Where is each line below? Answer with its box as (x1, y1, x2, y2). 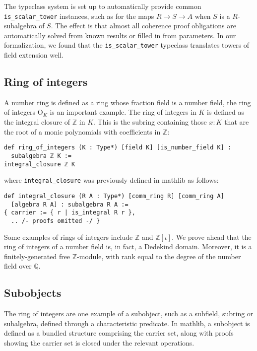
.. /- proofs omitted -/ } (11, 217, 100, 224)
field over (4, 261, 32, 271)
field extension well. (4, 50, 64, 60)
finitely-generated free (4, 251, 70, 261)
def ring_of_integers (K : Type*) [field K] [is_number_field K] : (4, 144, 232, 151)
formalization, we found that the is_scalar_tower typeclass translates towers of (4, 40, 250, 50)
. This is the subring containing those (93, 117, 207, 127)
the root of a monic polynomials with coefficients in (4, 126, 161, 137)
